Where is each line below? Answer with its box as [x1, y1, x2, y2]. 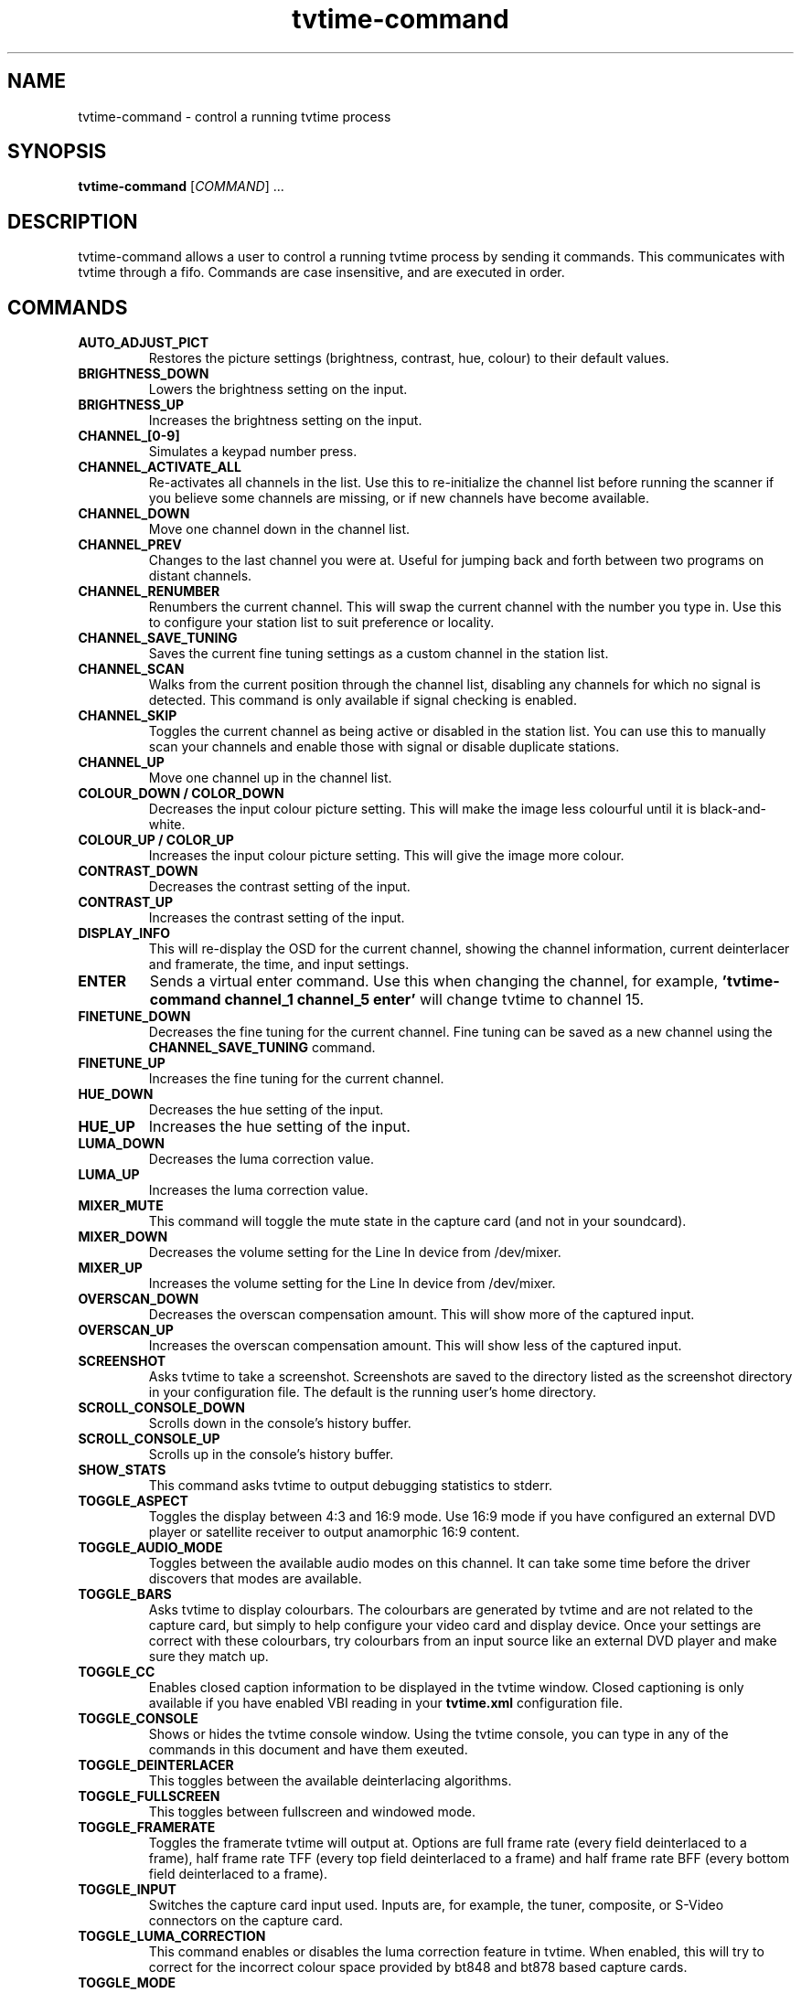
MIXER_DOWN [78, 1229, 168, 1245]
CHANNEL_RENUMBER [78, 583, 220, 600]
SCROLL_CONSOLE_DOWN [78, 1400, 245, 1416]
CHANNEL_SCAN [78, 661, 185, 677]
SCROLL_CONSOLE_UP [78, 1431, 220, 1447]
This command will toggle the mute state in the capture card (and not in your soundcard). [148, 1213, 687, 1230]
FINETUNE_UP [78, 1055, 166, 1071]
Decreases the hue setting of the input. [148, 1102, 384, 1118]
